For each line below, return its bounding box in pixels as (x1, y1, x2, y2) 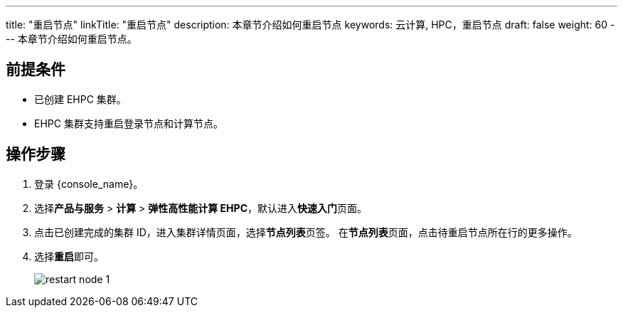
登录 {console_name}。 (34, 177, 144, 190)
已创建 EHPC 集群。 (34, 92, 127, 105)
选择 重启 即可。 (34, 250, 104, 262)
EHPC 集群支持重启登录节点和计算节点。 (34, 117, 223, 129)
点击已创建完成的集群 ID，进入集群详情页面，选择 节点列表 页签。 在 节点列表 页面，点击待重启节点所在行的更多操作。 (34, 226, 577, 238)
